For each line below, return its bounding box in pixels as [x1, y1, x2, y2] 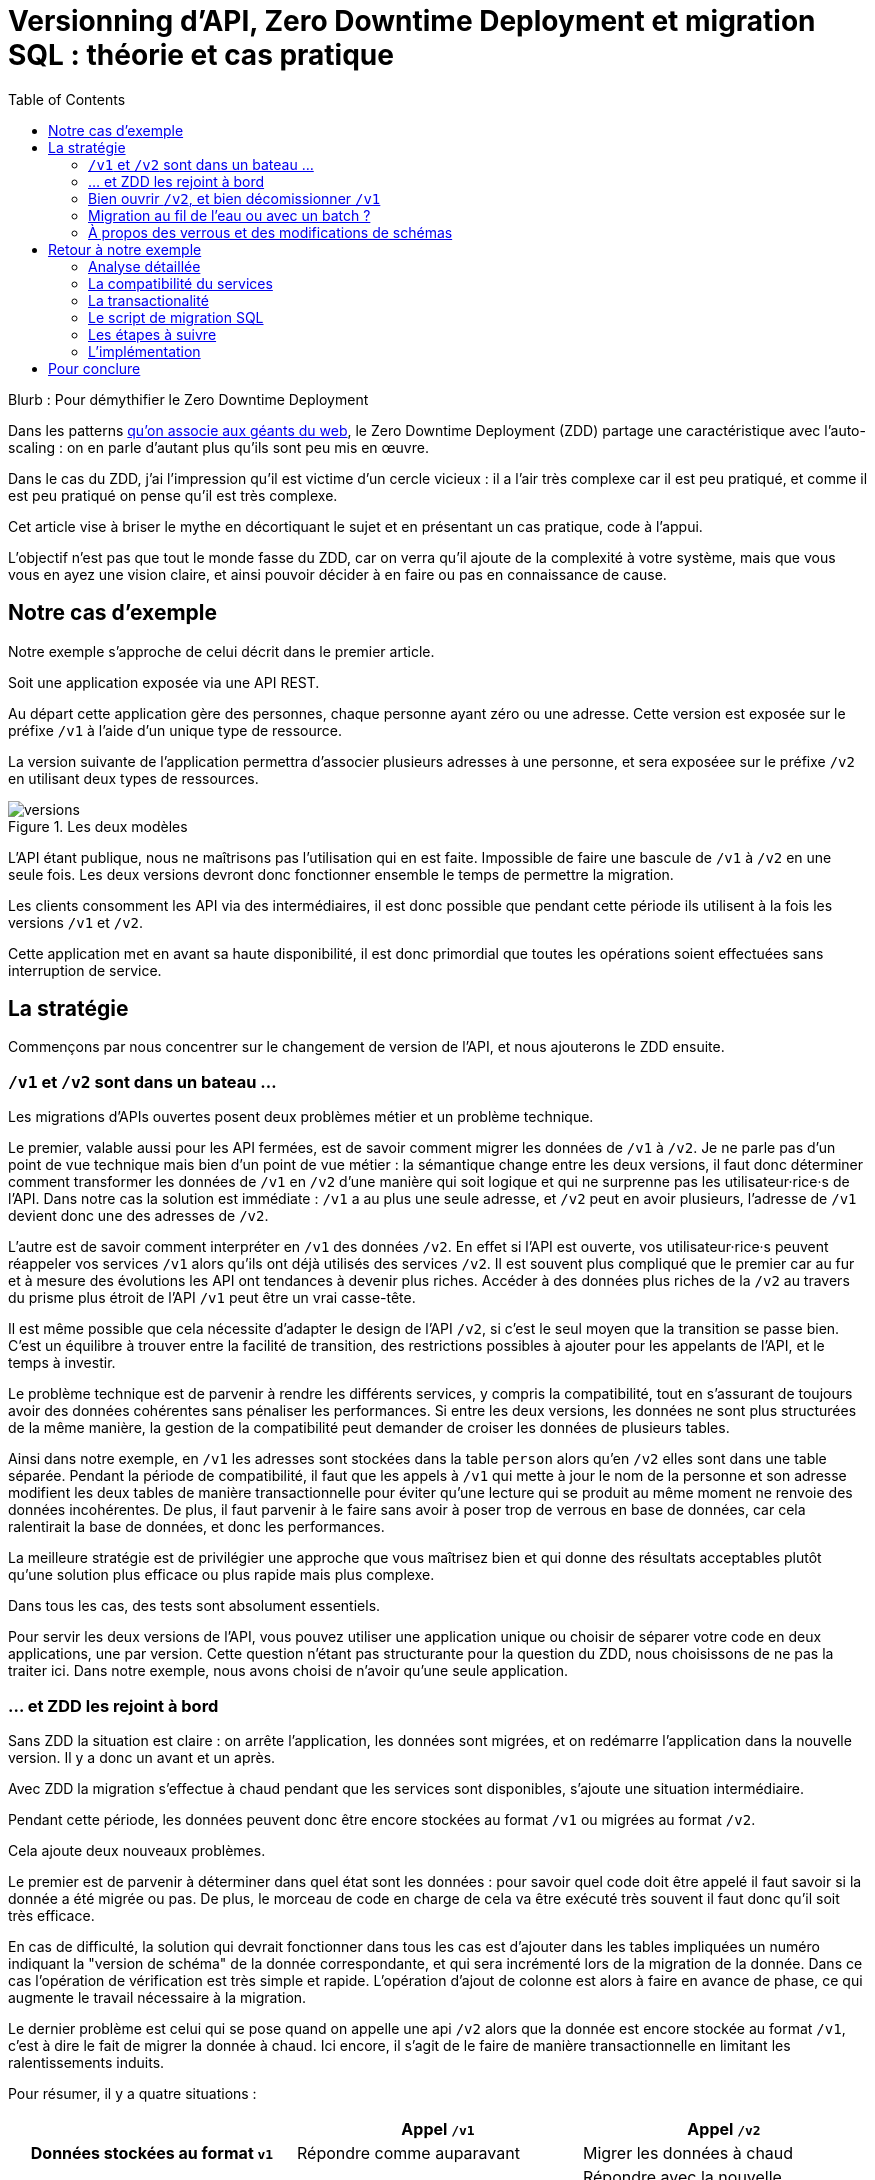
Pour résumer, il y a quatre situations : [8, 2084, 257, 2102]
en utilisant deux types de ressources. [8, 769, 259, 787]
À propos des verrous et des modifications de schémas [88, 223, 453, 241]
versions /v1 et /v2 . [8, 913, 144, 931]
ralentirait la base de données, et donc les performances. [8, 1518, 385, 1536]
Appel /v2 [687, 2118, 761, 2139]
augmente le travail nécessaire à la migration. [8, 1988, 307, 2006]
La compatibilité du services [88, 274, 273, 292]
